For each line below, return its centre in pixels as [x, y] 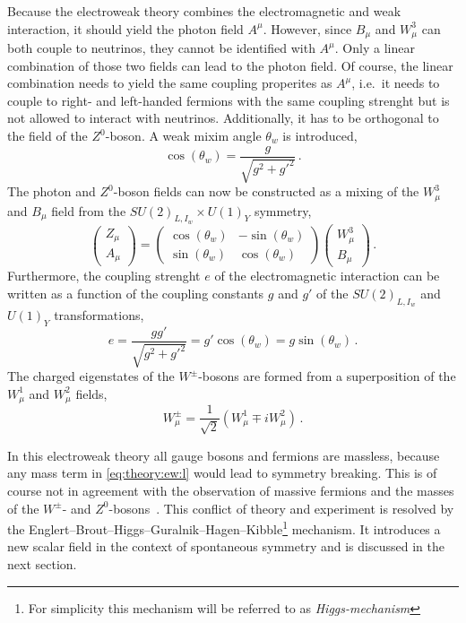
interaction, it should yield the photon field [125, 28]
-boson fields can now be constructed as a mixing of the [266, 191]
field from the [89, 210]
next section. [42, 564]
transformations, [99, 315]
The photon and [52, 191]
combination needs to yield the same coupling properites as [170, 83]
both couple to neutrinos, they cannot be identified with [161, 48]
